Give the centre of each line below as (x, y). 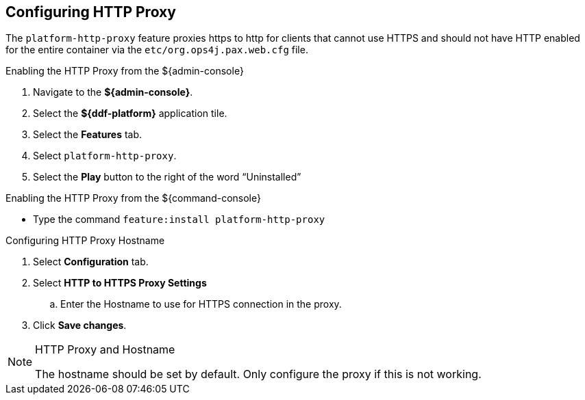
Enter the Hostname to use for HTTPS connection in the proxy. (201, 304)
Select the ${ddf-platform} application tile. (130, 114)
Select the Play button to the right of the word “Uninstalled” (167, 177)
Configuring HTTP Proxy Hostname (85, 241)
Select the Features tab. (88, 135)
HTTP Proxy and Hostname (105, 350)
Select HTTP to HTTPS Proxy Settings (120, 283)
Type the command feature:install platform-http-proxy (179, 219)
